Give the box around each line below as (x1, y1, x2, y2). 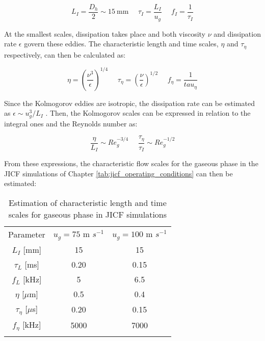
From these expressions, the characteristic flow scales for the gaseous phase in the (4, 158, 258, 169)
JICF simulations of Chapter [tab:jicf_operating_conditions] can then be (4, 168, 233, 178)
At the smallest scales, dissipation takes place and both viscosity (4, 28, 205, 39)
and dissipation (214, 28, 261, 39)
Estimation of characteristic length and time (8, 197, 167, 209)
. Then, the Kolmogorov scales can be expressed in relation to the (45, 108, 251, 118)
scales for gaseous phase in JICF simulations (8, 208, 167, 221)
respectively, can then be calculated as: (4, 49, 126, 60)
